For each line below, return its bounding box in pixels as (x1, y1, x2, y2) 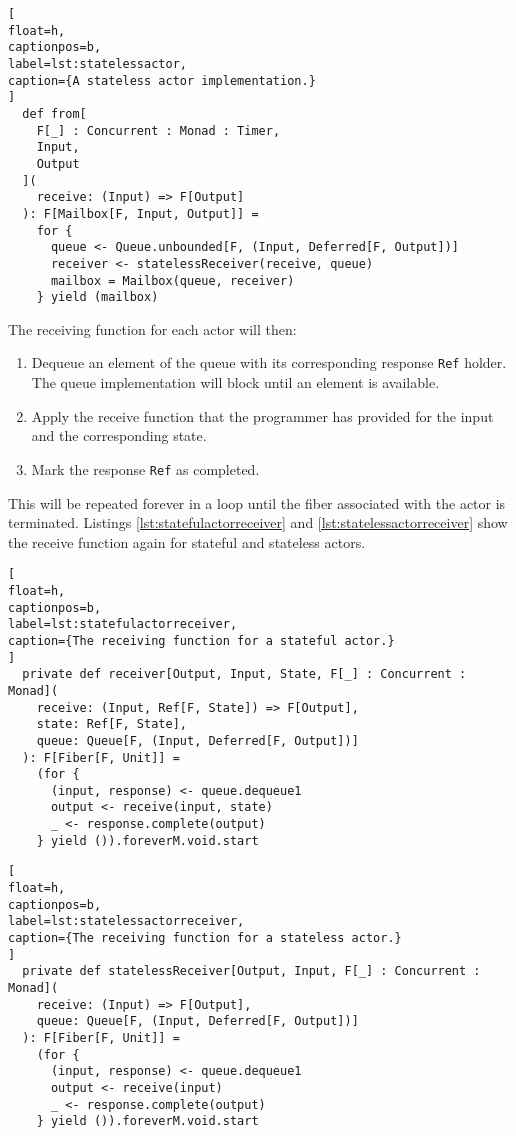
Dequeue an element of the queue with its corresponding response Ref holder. (31, 352, 507, 373)
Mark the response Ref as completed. (31, 458, 260, 479)
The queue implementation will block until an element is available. (31, 372, 440, 393)
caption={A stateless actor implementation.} (8, 73, 316, 88)
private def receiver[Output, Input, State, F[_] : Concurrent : (22, 667, 467, 682)
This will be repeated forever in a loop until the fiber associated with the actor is (8, 492, 506, 513)
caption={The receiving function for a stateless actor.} (8, 931, 402, 946)
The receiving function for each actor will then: (8, 318, 297, 339)
